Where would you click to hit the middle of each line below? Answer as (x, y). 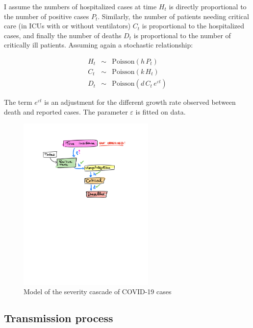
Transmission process (59, 318)
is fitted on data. (161, 111)
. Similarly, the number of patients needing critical (173, 16)
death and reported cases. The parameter (66, 111)
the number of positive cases (47, 16)
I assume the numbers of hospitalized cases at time (80, 6)
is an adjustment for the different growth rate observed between (140, 102)
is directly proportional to (208, 6)
